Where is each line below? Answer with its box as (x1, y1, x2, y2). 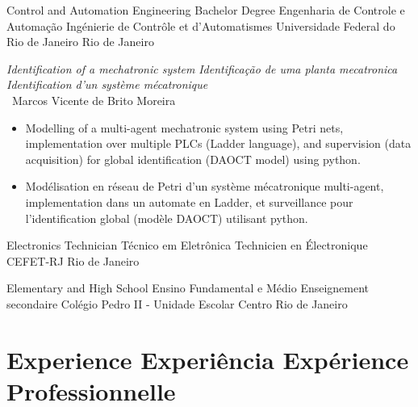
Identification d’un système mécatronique (6, 76, 208, 93)
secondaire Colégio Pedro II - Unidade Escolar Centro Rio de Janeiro (6, 295, 348, 312)
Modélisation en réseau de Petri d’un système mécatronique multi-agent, (25, 178, 384, 195)
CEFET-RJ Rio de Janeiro (6, 252, 140, 269)
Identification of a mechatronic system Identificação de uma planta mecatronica (6, 60, 398, 77)
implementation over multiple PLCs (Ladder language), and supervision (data (25, 135, 412, 152)
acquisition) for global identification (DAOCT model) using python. (25, 150, 361, 167)
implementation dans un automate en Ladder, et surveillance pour (25, 193, 353, 210)
